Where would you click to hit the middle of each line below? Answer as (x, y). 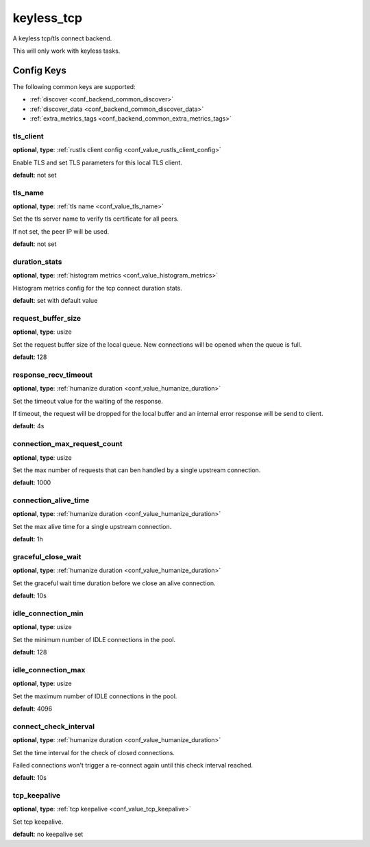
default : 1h (28, 539)
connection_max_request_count (67, 444)
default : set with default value (55, 301)
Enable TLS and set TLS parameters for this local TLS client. (98, 162)
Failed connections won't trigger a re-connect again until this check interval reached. (133, 765)
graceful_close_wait (47, 557)
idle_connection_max (49, 670)
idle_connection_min (48, 613)
